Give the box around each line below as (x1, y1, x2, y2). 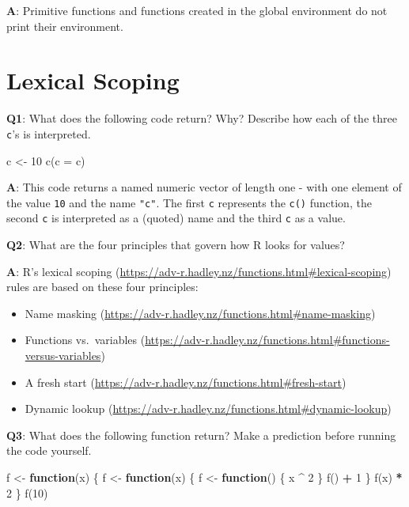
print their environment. (6, 17, 123, 34)
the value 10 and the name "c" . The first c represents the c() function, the (6, 194, 372, 210)
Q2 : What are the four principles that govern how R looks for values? (6, 236, 345, 253)
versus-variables (25, 347, 101, 364)
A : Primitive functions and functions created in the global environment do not (6, 2, 388, 18)
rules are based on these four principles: (6, 278, 199, 295)
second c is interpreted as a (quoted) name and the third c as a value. (6, 210, 346, 226)
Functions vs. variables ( (25, 331, 146, 348)
